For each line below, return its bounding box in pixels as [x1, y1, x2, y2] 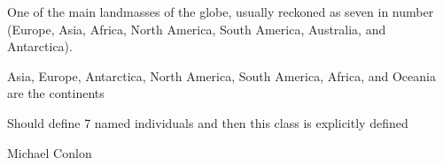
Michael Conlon [7, 143, 92, 161]
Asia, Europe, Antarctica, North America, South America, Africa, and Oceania [7, 66, 436, 85]
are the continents [7, 84, 105, 102]
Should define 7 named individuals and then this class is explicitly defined [7, 113, 408, 131]
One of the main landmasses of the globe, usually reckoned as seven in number [7, 3, 434, 20]
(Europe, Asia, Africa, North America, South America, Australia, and [7, 19, 386, 38]
